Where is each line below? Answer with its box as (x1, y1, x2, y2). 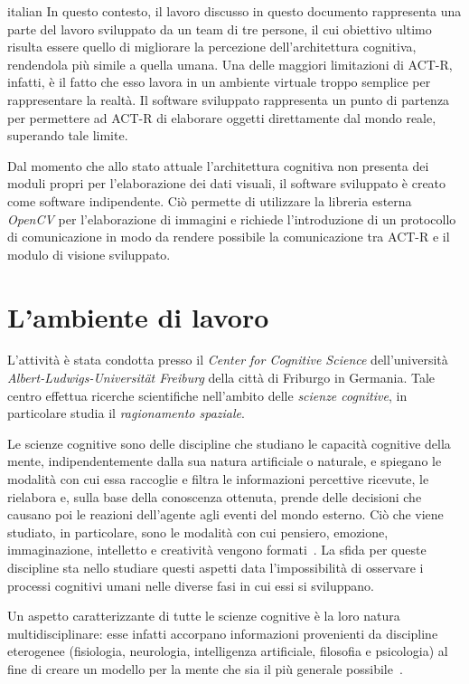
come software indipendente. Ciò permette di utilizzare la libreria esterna (7, 191, 412, 210)
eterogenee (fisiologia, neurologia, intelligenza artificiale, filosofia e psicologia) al (7, 641, 448, 660)
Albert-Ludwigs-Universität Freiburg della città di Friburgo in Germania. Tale (7, 368, 436, 387)
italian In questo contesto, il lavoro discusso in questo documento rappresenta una (7, 2, 462, 20)
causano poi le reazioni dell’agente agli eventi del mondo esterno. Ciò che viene (7, 505, 444, 524)
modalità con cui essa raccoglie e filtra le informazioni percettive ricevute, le (7, 470, 429, 488)
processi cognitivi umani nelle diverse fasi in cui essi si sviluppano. (7, 575, 374, 594)
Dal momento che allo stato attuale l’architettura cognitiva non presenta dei (7, 156, 429, 175)
